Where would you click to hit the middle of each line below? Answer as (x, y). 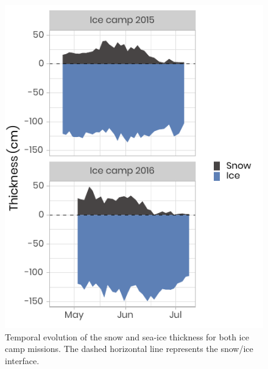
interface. (22, 360)
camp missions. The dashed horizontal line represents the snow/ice (129, 349)
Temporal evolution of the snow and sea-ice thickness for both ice (127, 336)
